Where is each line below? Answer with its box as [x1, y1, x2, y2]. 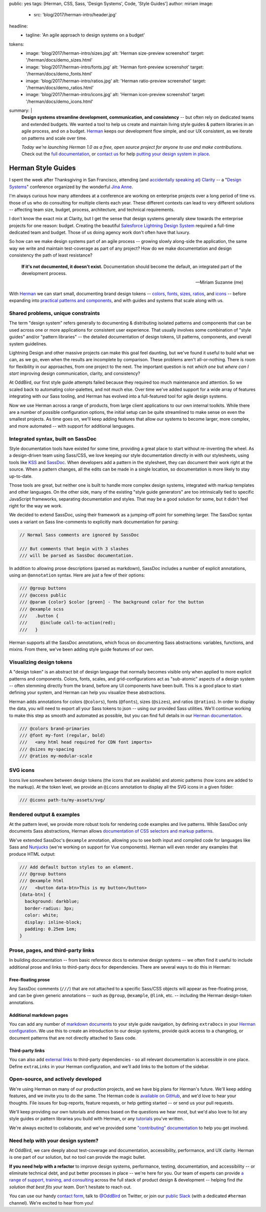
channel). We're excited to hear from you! [9, 1200, 94, 1206]
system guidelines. [9, 340, 48, 347]
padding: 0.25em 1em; [25, 926, 77, 932]
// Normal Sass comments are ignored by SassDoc [19, 532, 139, 538]
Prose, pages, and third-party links [9, 946, 95, 953]
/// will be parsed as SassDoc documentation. [19, 553, 134, 558]
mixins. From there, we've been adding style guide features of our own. [9, 646, 154, 652]
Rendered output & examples [9, 811, 80, 818]
